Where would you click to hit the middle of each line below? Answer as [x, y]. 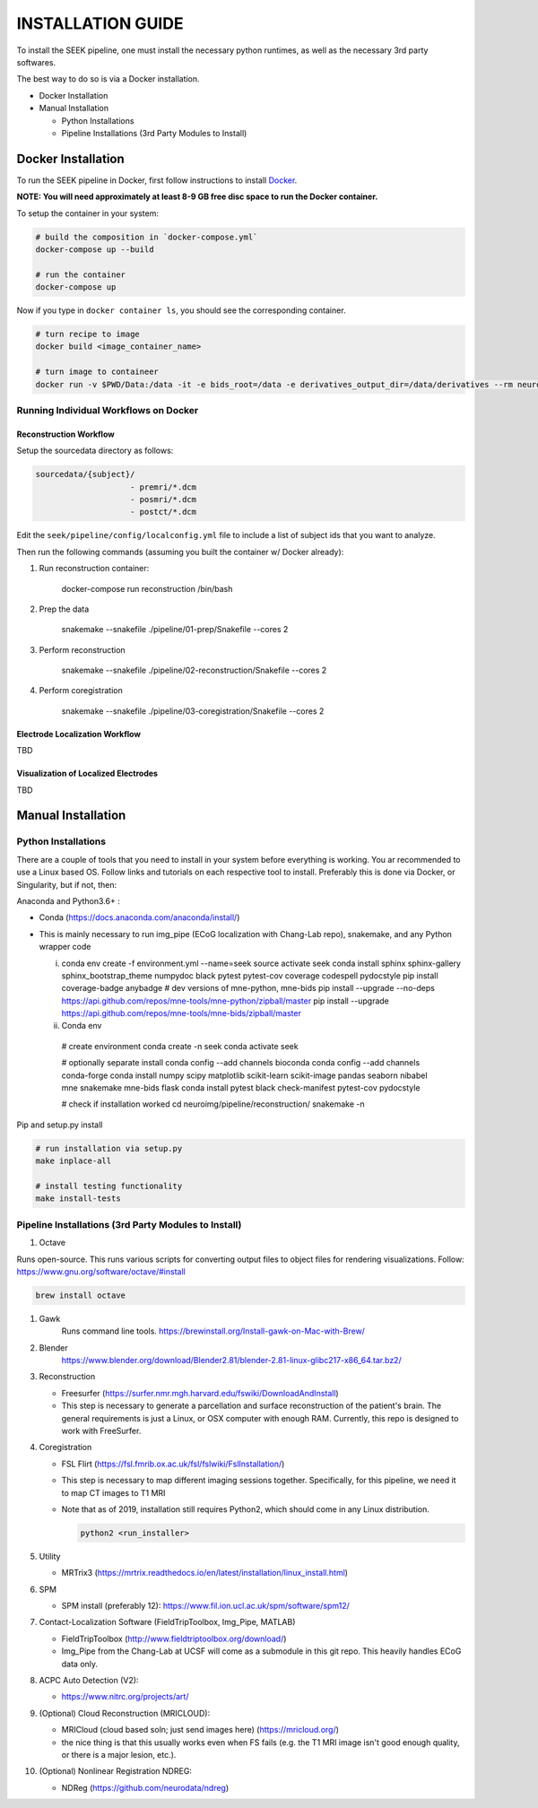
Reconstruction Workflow [66, 434]
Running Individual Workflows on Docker [108, 411]
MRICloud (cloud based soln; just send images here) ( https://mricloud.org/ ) [200, 1730]
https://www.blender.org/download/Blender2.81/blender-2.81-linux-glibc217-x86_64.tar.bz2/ [232, 1360]
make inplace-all [74, 1161]
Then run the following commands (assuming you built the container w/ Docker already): [180, 552]
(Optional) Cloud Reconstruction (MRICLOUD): [125, 1713]
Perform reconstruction [82, 649]
